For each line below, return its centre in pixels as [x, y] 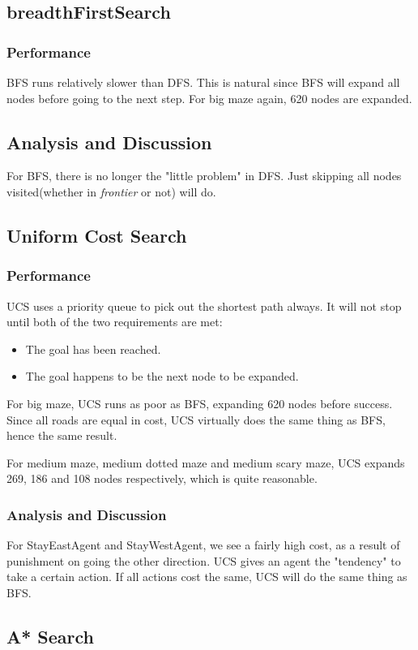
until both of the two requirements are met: [115, 322]
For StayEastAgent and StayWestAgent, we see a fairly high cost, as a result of [203, 545]
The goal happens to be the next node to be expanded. [162, 376]
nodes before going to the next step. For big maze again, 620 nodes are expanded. [209, 98]
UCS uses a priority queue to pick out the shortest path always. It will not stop [204, 306]
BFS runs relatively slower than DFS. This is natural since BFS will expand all [203, 82]
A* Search [51, 636]
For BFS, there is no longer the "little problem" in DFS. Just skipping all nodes [204, 176]
